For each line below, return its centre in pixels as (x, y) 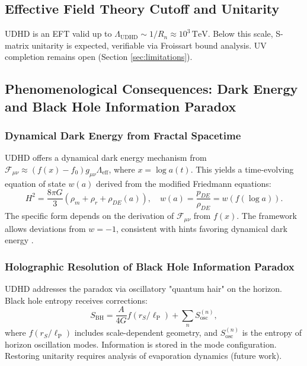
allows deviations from (45, 228)
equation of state (35, 183)
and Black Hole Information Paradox (121, 106)
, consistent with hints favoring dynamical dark (202, 228)
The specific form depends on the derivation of (89, 216)
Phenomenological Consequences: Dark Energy (151, 89)
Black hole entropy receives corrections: (76, 300)
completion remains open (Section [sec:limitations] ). (99, 57)
